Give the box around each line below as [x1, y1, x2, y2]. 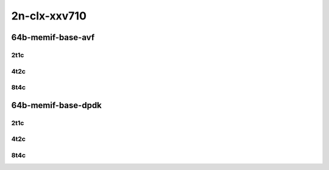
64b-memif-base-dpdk [11, 100, 102, 110]
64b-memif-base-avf [11, 32, 94, 42]
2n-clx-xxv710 [11, 9, 87, 22]
